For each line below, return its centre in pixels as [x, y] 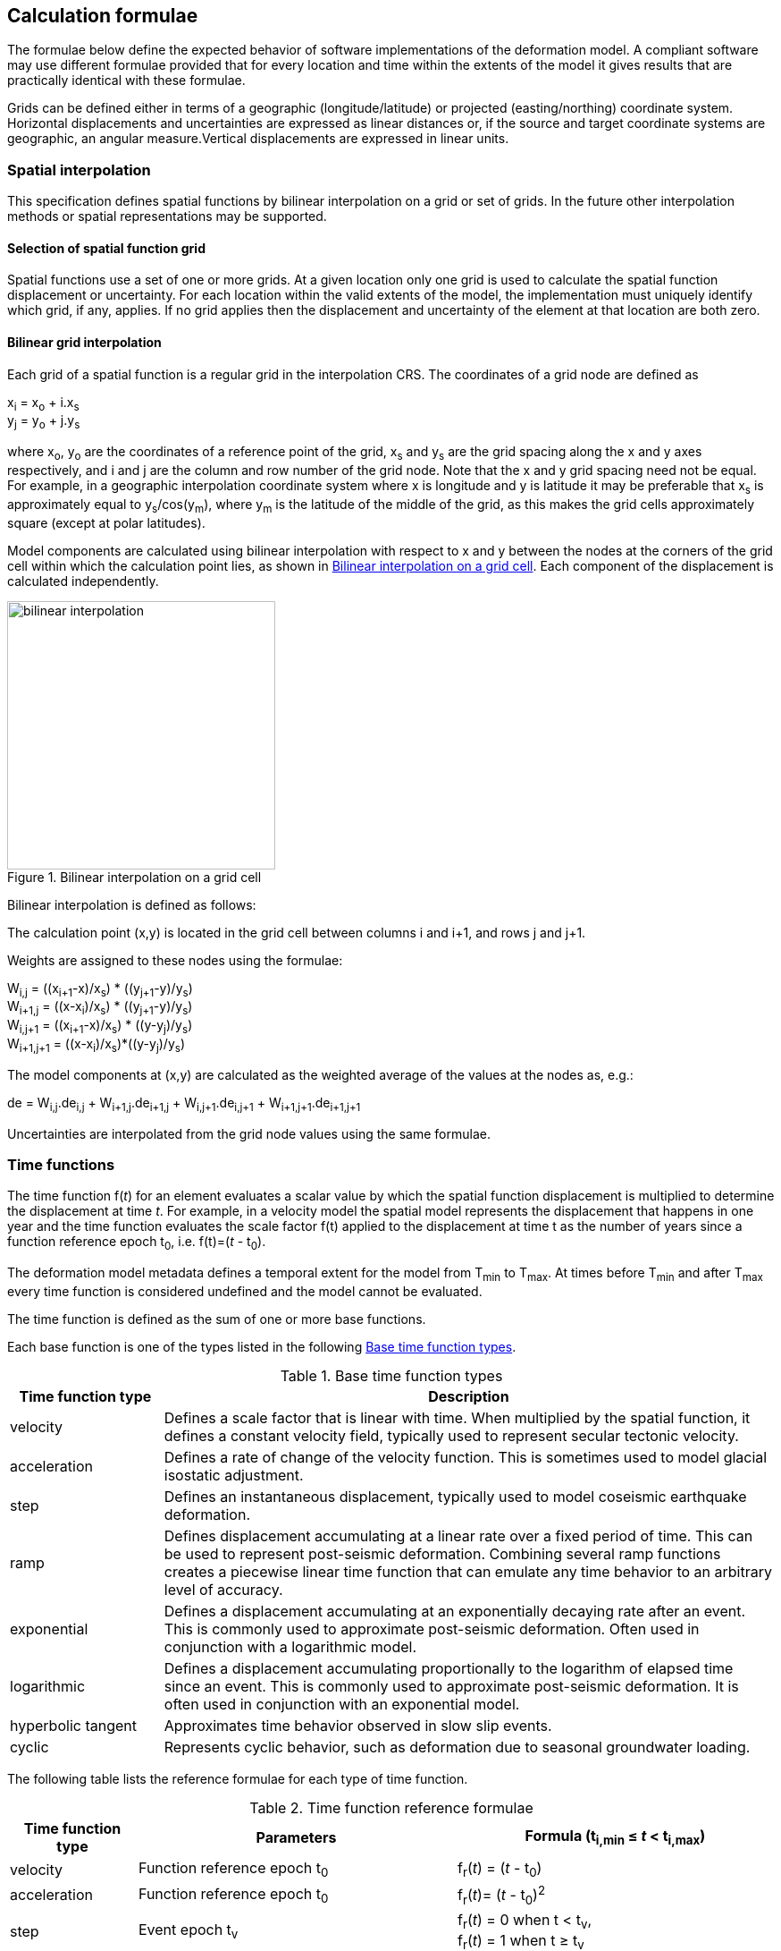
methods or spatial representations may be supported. [167, 216]
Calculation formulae [103, 16]
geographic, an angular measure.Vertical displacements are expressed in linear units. [258, 139]
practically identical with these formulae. [126, 81]
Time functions [61, 1164]
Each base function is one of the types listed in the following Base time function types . [262, 1346]
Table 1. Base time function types [391, 1375]
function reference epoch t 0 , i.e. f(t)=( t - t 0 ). [137, 1243]
